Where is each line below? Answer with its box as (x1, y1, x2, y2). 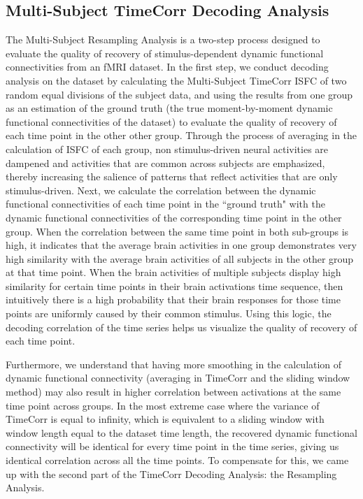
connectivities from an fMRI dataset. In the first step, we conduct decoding (6, 59, 329, 74)
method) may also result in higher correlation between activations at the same (6, 384, 341, 399)
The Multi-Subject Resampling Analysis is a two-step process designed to (6, 32, 320, 47)
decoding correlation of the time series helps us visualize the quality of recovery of (6, 319, 357, 334)
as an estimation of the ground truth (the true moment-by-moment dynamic (6, 101, 333, 115)
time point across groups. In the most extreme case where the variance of (6, 398, 320, 412)
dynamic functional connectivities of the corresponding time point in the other (6, 210, 342, 224)
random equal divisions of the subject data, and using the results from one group (6, 87, 353, 101)
